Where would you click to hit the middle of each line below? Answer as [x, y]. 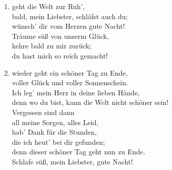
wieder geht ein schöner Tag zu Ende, [70, 72]
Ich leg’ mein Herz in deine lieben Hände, [76, 92]
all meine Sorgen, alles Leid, [55, 122]
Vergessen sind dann [43, 112]
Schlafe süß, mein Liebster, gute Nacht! [72, 161]
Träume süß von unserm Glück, [60, 36]
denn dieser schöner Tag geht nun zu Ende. [78, 152]
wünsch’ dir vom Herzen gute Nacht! [68, 26]
